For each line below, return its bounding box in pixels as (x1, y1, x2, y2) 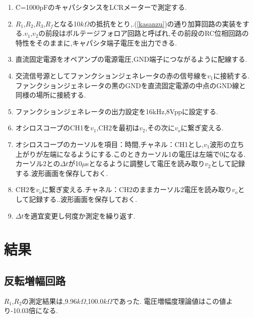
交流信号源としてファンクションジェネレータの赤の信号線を (15, 70, 207, 80)
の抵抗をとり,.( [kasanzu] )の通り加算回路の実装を (89, 18, 243, 28)
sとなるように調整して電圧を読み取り (86, 158, 205, 169)
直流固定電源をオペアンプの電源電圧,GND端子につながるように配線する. (15, 54, 247, 64)
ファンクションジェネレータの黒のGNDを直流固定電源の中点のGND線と (15, 80, 246, 90)
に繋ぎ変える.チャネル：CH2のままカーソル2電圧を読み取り (42, 184, 232, 195)
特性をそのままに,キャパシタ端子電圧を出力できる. (15, 37, 177, 48)
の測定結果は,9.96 (22, 295, 77, 306)
